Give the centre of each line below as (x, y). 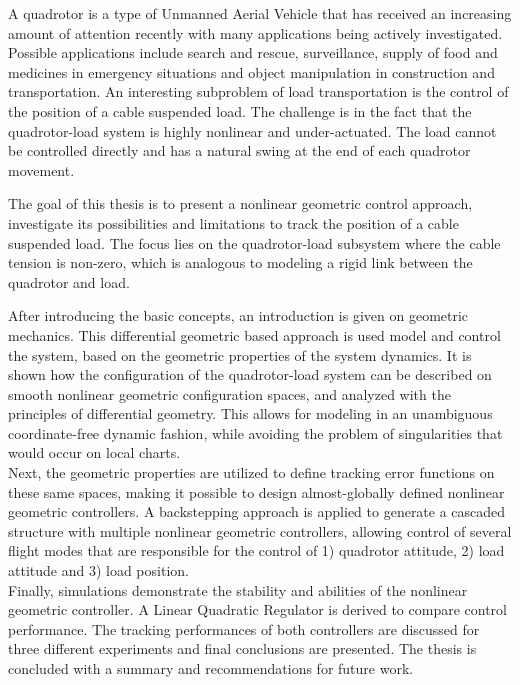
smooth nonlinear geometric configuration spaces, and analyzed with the (229, 393)
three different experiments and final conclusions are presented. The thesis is (242, 648)
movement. (41, 169)
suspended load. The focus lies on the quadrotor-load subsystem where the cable (254, 242)
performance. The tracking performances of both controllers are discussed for (244, 628)
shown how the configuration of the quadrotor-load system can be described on (250, 374)
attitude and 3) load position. (98, 570)
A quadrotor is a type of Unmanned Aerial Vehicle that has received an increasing (260, 13)
